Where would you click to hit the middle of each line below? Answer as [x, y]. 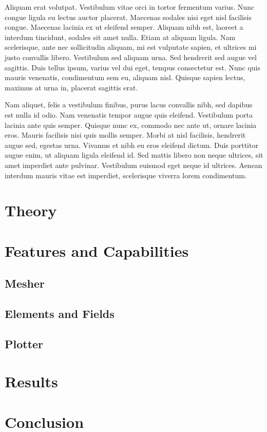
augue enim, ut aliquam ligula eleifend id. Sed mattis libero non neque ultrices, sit [134, 155]
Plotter [24, 343]
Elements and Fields [60, 314]
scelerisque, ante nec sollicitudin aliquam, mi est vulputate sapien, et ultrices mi [131, 47]
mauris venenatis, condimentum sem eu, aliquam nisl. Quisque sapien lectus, [125, 77]
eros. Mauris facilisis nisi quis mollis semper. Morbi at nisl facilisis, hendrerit [125, 135]
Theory [31, 210]
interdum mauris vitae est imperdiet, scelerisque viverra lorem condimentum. [126, 175]
